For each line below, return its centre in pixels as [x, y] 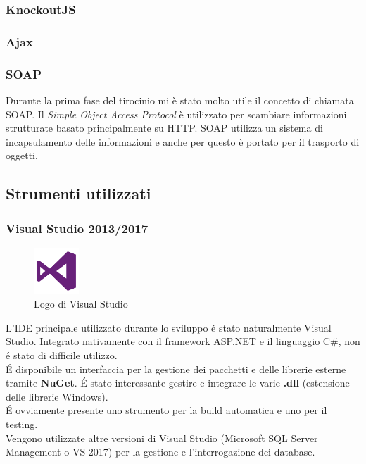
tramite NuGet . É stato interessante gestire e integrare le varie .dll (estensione [178, 383]
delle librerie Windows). [57, 396]
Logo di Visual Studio [81, 304]
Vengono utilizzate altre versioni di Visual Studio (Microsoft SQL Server [162, 438]
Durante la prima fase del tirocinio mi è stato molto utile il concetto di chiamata [180, 100]
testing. [22, 424]
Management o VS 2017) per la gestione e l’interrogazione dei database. [160, 452]
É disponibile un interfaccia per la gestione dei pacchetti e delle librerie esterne [176, 369]
